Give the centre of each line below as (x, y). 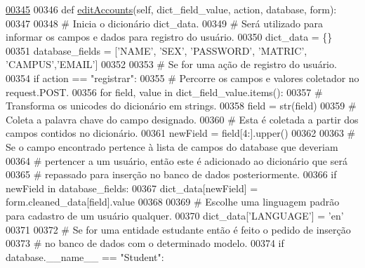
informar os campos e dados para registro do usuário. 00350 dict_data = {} (169, 37)
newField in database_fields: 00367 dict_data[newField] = (132, 188)
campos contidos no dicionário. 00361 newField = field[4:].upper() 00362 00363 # (181, 133)
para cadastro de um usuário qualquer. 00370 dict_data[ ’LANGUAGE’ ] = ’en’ (175, 215)
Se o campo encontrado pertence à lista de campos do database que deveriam (172, 146)
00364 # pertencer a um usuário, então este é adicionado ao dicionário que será (177, 160)
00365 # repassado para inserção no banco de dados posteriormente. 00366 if (171, 174)
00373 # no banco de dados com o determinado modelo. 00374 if (145, 243)
